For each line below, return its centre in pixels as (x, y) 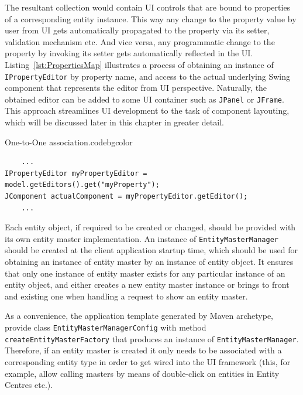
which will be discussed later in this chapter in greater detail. (114, 122)
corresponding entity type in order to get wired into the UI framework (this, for (148, 361)
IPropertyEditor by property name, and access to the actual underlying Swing (148, 76)
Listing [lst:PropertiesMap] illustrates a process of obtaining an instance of (139, 64)
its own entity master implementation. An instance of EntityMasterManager (142, 238)
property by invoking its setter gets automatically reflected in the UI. (129, 53)
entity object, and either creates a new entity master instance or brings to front (147, 285)
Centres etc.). (29, 385)
